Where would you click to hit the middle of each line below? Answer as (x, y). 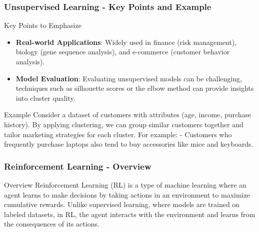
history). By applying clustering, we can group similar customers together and (124, 124)
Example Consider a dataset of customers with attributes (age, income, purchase (128, 115)
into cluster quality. (45, 98)
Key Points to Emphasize (43, 25)
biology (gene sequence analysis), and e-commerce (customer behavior (123, 52)
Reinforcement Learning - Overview (78, 166)
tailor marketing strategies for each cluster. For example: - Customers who (118, 134)
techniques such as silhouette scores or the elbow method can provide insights (135, 88)
